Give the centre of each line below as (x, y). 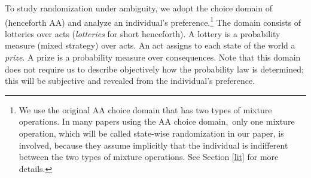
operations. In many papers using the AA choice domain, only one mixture (157, 121)
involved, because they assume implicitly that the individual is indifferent (153, 145)
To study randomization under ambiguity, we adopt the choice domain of (139, 8)
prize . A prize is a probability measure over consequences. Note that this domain (153, 57)
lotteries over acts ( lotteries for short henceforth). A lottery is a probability (143, 33)
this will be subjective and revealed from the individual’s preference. (130, 81)
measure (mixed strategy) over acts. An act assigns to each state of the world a (150, 45)
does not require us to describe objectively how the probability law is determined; (154, 69)
